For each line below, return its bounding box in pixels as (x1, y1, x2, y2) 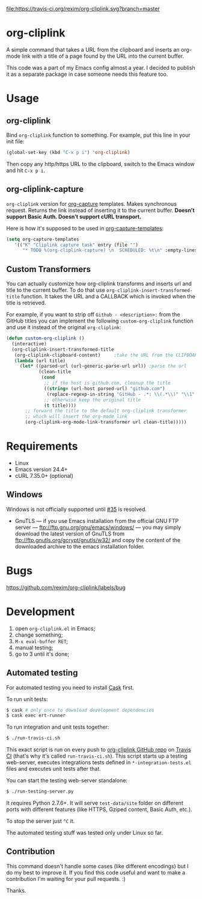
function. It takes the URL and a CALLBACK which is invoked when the (20, 293, 195, 300)
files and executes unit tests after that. (6, 765, 101, 773)
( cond (41, 374, 55, 381)
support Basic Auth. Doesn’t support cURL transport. (6, 213, 142, 220)
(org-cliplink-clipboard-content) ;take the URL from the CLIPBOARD (14, 352, 200, 358)
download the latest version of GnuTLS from (14, 530, 125, 537)
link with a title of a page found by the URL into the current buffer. (22, 52, 185, 60)
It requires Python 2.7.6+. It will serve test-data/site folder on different (6, 800, 183, 806)
